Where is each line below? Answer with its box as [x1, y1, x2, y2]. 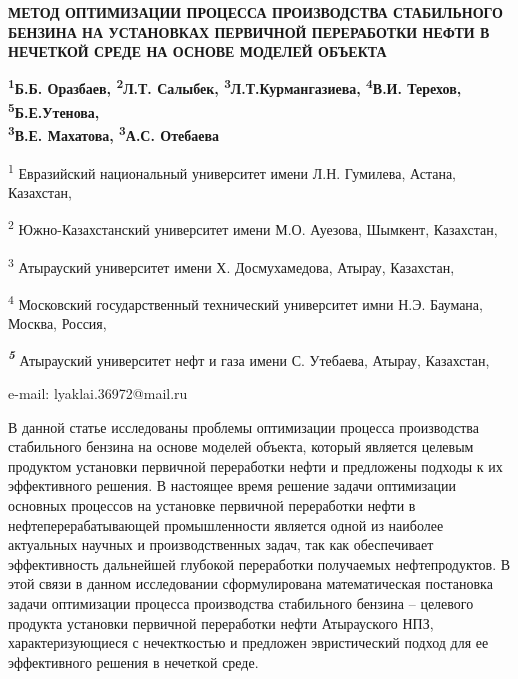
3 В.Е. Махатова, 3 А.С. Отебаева [8, 122, 220, 145]
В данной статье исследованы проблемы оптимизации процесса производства [8, 416, 479, 437]
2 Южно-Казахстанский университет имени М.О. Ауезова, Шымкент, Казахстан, [8, 216, 498, 240]
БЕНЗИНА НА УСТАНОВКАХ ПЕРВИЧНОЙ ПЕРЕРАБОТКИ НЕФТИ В [8, 21, 490, 42]
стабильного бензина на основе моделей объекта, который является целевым [8, 436, 474, 457]
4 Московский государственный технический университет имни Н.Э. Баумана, [8, 290, 483, 314]
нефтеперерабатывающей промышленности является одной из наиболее [8, 514, 444, 535]
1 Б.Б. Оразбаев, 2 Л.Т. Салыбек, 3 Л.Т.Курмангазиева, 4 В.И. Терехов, [8, 75, 462, 99]
